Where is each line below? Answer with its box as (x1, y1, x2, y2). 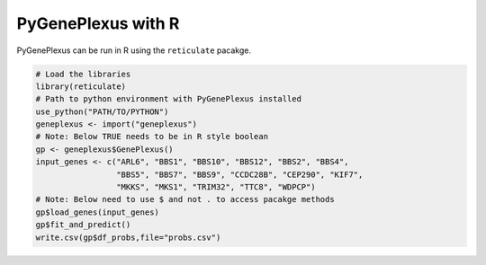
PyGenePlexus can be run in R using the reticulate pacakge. (16, 45, 252, 56)
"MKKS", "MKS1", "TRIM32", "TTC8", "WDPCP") (115, 182, 316, 192)
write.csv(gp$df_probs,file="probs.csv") (35, 232, 221, 243)
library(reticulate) (35, 81, 126, 92)
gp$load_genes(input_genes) (35, 207, 159, 217)
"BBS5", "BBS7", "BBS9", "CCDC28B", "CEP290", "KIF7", (115, 169, 364, 180)
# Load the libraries (35, 68, 131, 79)
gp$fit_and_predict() (35, 220, 131, 230)
